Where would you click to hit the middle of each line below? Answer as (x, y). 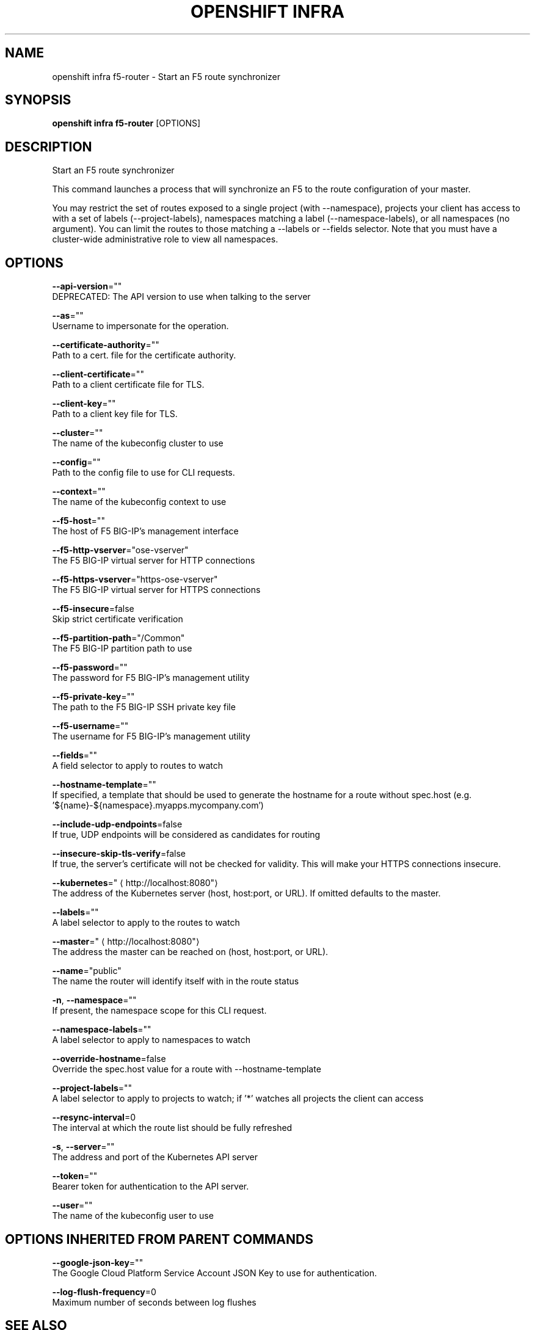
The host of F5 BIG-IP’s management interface (145, 531)
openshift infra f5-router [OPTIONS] (126, 123)
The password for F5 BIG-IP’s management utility (151, 678)
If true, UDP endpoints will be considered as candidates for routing (186, 835)
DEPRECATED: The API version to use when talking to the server (181, 297)
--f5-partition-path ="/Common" (118, 638)
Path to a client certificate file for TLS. (128, 385)
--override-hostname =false (109, 1059)
